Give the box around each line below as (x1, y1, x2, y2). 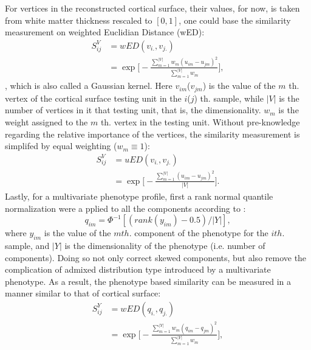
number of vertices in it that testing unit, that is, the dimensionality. (5, 103, 261, 116)
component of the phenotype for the (134, 226, 268, 239)
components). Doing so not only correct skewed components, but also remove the (5, 251, 307, 264)
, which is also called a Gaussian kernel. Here (5, 79, 173, 92)
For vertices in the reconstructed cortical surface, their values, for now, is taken (5, 2, 300, 14)
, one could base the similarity (179, 13, 291, 26)
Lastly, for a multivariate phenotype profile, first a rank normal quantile (5, 189, 273, 202)
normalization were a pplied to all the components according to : (5, 201, 246, 214)
